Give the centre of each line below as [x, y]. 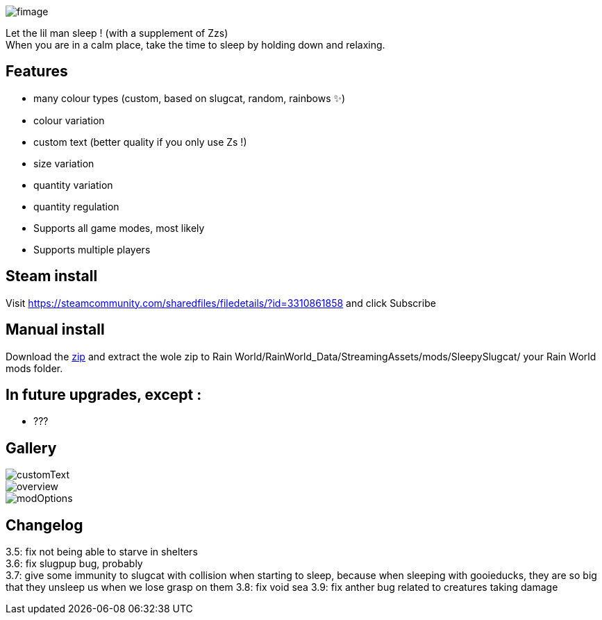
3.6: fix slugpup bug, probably [74, 564]
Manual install [55, 330]
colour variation [69, 120]
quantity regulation [76, 206]
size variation [64, 163]
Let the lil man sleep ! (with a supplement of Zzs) [117, 33]
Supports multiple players [92, 249]
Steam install [52, 276]
